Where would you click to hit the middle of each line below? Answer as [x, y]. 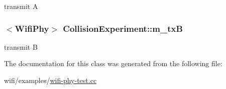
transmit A [21, 6]
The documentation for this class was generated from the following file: [113, 63]
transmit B [21, 46]
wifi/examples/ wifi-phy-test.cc [50, 80]
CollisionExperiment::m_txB [123, 28]
